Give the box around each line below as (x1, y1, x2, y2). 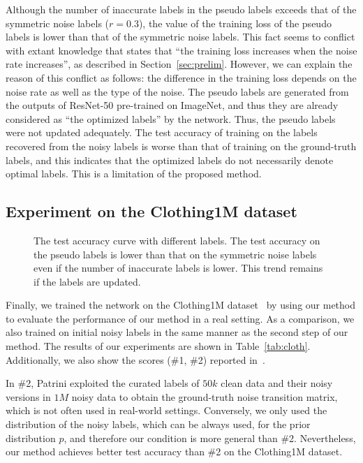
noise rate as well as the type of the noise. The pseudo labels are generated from (6, 84, 349, 98)
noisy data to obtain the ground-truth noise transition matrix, (71, 389, 338, 404)
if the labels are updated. (34, 274, 141, 288)
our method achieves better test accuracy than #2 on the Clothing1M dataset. (6, 444, 343, 459)
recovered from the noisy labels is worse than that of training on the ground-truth (6, 138, 357, 153)
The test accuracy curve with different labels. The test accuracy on (34, 233, 320, 247)
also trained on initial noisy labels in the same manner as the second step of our (6, 325, 348, 339)
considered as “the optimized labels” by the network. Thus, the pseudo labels (6, 111, 336, 126)
